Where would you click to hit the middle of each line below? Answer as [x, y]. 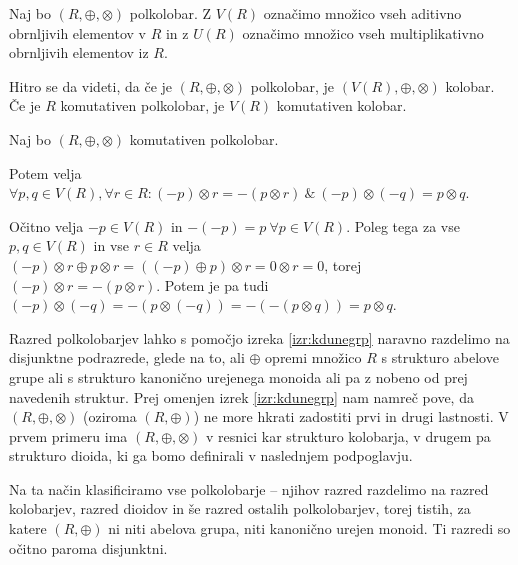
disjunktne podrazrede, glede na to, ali [127, 357]
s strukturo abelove [440, 357]
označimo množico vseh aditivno [362, 13]
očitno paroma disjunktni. [88, 547]
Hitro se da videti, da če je [91, 85]
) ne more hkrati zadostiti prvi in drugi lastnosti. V [351, 416]
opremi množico [313, 357]
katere [28, 528]
